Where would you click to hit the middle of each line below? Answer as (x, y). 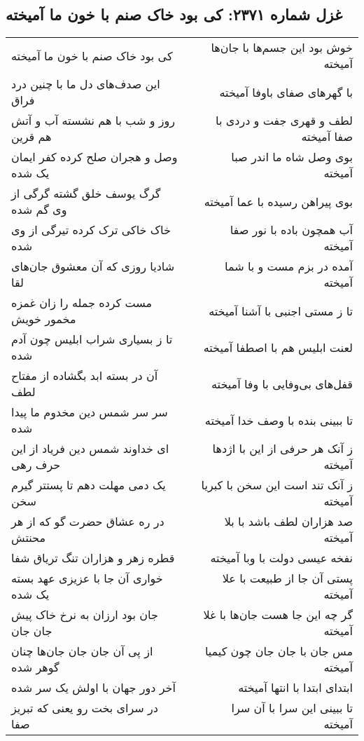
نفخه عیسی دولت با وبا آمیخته (281, 558)
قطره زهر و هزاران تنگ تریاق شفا (93, 558)
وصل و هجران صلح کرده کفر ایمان (94, 157)
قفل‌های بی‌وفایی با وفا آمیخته (282, 383)
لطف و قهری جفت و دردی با (284, 121)
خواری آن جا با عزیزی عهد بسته (87, 578)
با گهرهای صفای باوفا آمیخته (286, 92)
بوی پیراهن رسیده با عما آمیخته (278, 201)
